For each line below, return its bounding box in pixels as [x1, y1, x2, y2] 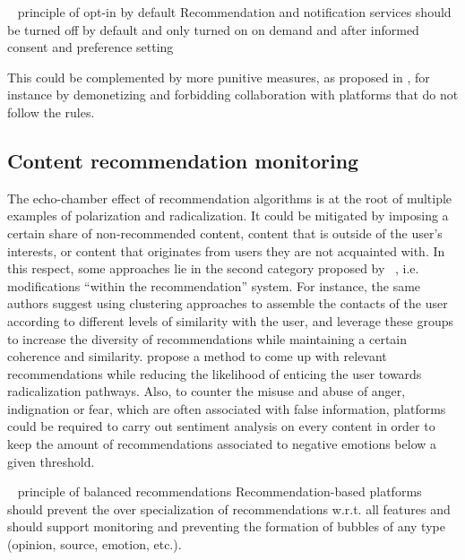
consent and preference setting [7, 38, 174, 56]
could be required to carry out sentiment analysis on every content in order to [7, 417, 435, 435]
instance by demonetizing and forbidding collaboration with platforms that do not [7, 85, 459, 104]
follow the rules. [7, 102, 95, 121]
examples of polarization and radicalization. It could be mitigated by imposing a [7, 206, 449, 225]
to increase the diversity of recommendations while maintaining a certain [7, 329, 408, 348]
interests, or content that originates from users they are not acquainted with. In [7, 241, 445, 260]
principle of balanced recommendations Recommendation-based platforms [17, 482, 422, 501]
